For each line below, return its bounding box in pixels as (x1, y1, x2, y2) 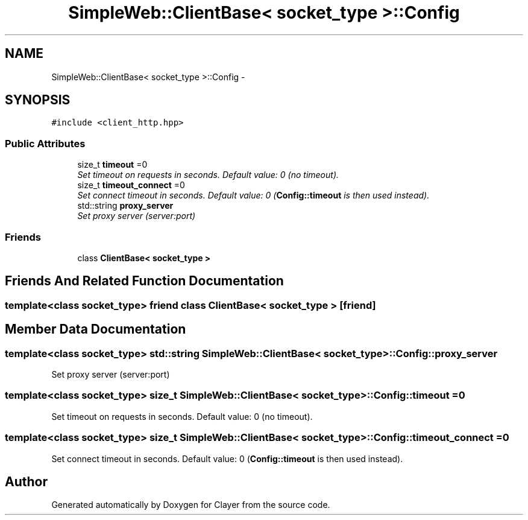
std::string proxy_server (77, 200, 174, 211)
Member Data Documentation (5, 322, 186, 337)
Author (5, 474, 48, 489)
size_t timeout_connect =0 (77, 180, 185, 191)
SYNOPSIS (5, 92, 71, 108)
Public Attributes (5, 137, 86, 150)
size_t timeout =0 (77, 159, 148, 170)
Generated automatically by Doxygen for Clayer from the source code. (51, 499, 330, 510)
